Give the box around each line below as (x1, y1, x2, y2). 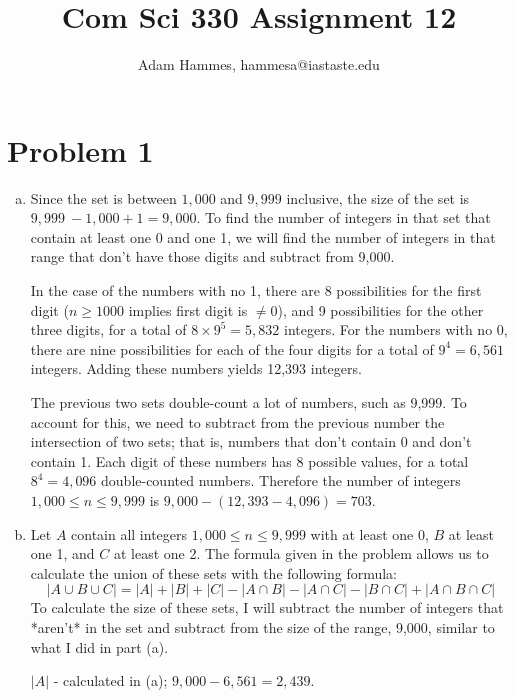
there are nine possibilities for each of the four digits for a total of (30, 338, 434, 359)
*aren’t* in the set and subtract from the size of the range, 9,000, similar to (30, 616, 495, 637)
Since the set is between (30, 187, 177, 208)
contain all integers (71, 523, 188, 544)
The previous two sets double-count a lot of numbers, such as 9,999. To (30, 392, 467, 412)
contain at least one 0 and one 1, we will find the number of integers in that (30, 226, 496, 247)
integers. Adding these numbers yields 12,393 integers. (30, 358, 362, 379)
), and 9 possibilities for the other (277, 299, 484, 320)
